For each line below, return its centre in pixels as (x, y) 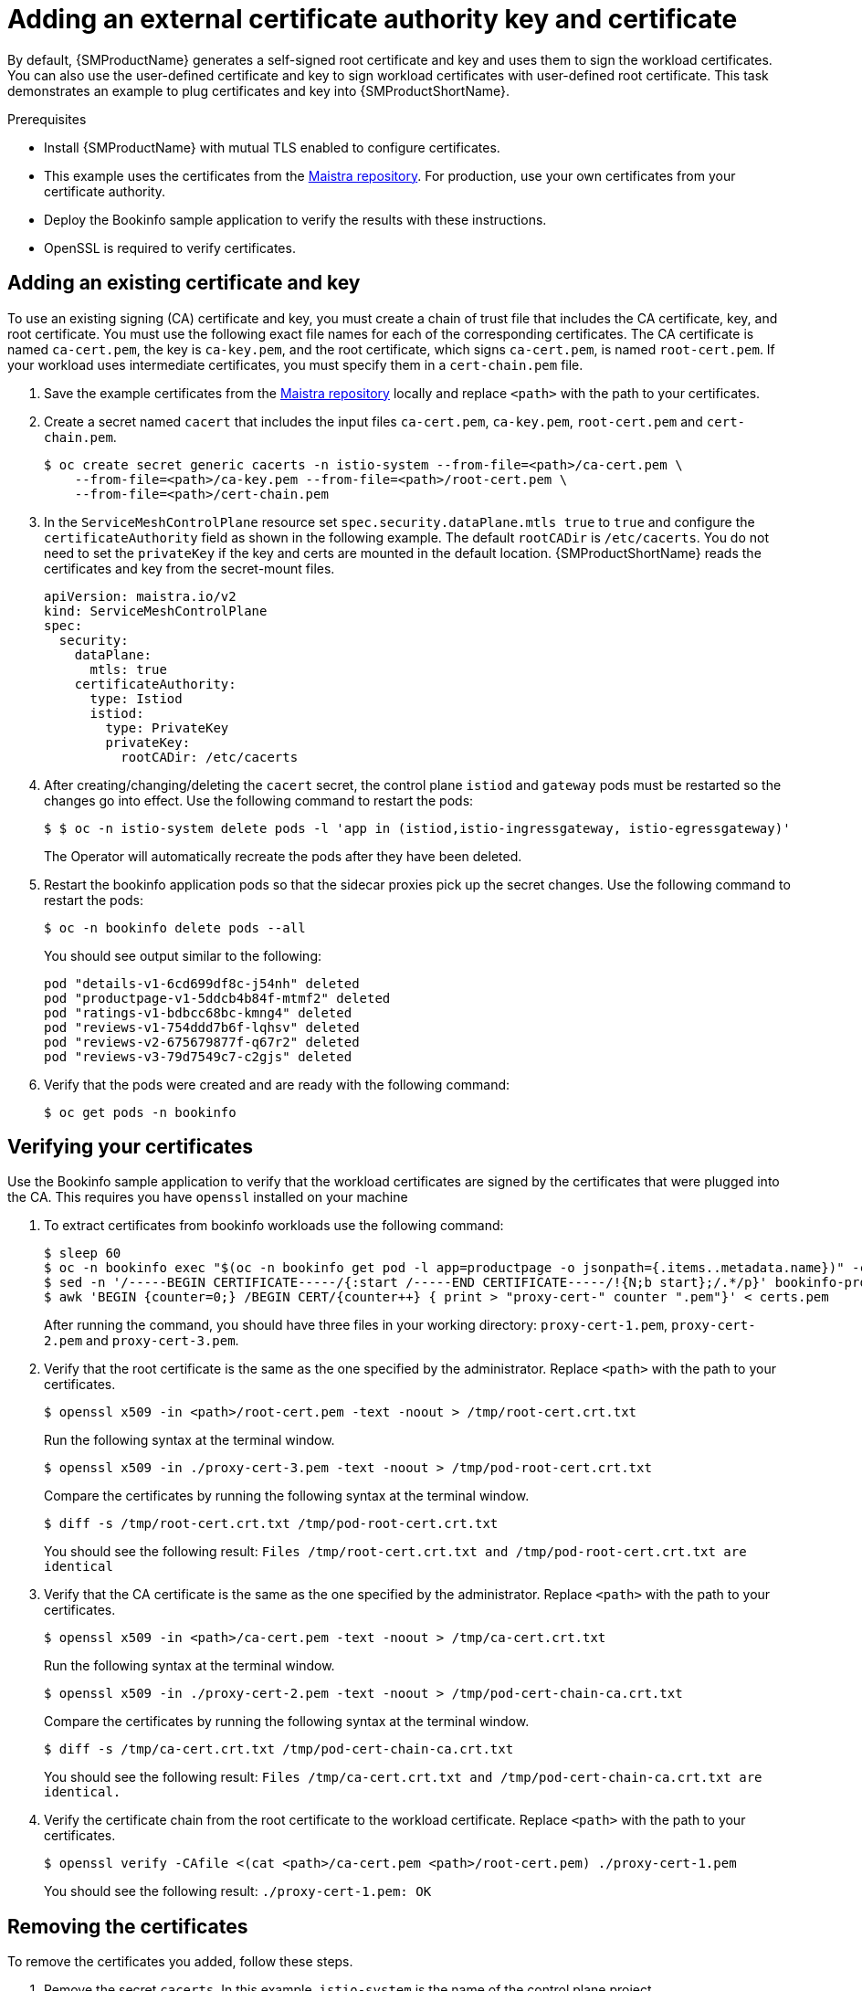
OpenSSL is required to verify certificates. (170, 248)
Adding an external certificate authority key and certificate (373, 19)
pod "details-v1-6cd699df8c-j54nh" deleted (202, 983)
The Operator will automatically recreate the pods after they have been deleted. (283, 856)
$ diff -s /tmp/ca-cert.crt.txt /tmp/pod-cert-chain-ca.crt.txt (279, 1749)
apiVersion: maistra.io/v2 (140, 596)
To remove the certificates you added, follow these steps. (180, 1962)
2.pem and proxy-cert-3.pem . (142, 1341)
